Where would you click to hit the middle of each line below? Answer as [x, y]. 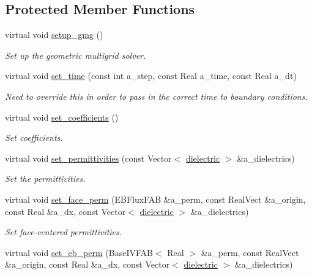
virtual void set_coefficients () [62, 117]
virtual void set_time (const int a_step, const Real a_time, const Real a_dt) [151, 76]
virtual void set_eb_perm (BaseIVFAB [79, 252]
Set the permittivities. [45, 179]
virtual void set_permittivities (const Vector [88, 158]
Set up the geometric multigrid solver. [76, 55]
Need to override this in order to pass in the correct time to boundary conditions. [156, 96]
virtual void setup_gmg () [54, 35]
